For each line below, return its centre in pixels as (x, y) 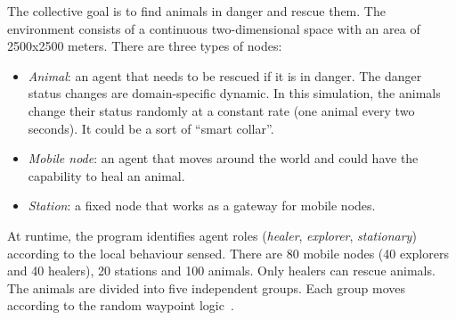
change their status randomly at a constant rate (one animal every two (221, 110)
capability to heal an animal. (106, 175)
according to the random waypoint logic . (121, 305)
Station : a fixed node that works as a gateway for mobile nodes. (202, 205)
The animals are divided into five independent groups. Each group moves (207, 287)
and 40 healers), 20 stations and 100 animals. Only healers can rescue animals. (221, 271)
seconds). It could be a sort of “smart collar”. (151, 128)
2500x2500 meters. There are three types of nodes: (145, 46)
